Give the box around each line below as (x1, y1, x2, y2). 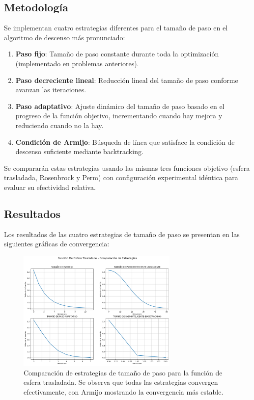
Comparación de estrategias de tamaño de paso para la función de (24, 367, 223, 377)
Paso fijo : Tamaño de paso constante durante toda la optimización (15, 49, 219, 59)
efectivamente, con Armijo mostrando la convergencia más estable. (24, 387, 224, 397)
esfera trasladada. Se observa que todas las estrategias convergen (24, 377, 218, 387)
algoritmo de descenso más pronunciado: (4, 32, 125, 42)
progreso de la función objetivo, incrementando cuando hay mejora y (15, 110, 223, 121)
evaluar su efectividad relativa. (4, 182, 96, 192)
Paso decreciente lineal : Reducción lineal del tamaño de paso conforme (15, 75, 238, 85)
